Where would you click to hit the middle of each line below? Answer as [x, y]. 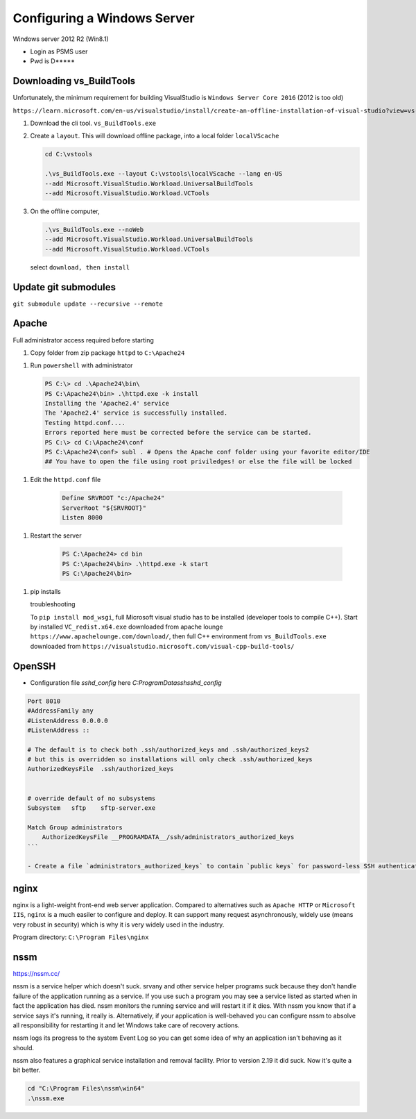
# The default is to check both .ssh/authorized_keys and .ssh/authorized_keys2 [168, 749]
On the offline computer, [65, 211]
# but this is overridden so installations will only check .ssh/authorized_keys [170, 760]
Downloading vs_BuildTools [74, 81]
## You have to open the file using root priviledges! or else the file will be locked [198, 462]
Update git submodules [64, 287]
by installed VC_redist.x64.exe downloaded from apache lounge [127, 627]
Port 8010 [44, 701]
